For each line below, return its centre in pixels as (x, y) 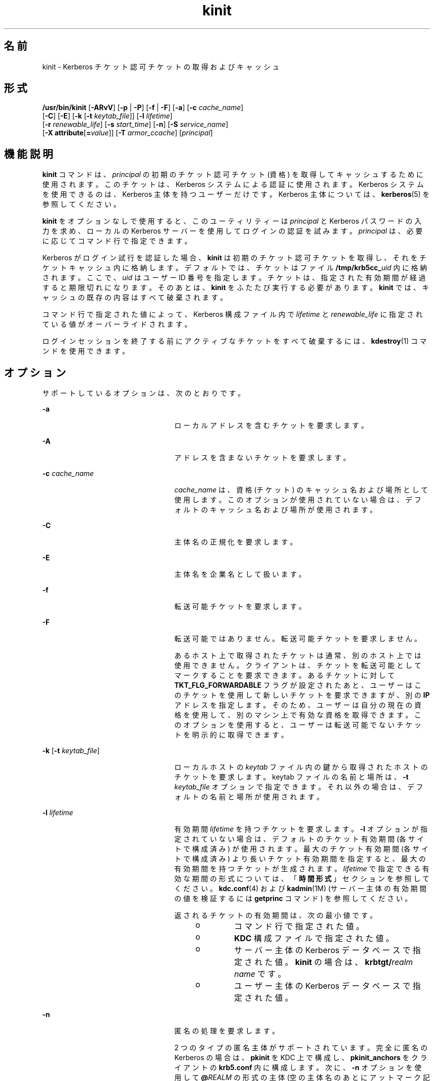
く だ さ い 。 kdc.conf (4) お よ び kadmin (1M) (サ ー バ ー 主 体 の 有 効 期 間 (300, 889)
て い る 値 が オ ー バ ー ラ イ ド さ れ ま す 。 (117, 324)
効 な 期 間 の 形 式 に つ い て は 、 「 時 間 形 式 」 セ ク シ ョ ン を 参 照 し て (302, 879)
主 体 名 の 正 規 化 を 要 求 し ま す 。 (236, 542)
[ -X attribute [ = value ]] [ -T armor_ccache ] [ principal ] (128, 133)
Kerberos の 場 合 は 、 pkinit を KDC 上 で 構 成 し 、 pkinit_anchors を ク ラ (301, 1058)
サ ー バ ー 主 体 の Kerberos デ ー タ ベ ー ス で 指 (327, 950)
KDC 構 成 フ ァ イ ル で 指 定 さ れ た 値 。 (314, 938)
